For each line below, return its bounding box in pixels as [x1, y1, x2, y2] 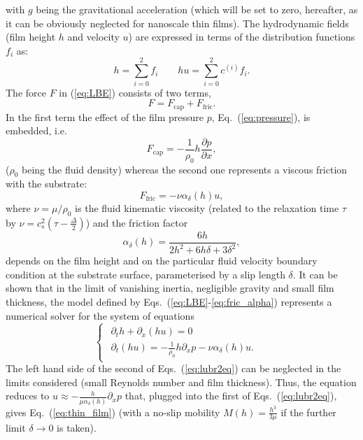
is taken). [57, 420, 97, 435]
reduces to [6, 388, 50, 403]
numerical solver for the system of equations [6, 308, 194, 322]
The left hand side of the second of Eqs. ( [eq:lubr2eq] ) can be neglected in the [6, 361, 341, 376]
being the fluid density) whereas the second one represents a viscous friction [22, 162, 348, 176]
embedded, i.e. [6, 123, 67, 138]
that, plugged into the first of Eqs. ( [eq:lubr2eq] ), [124, 388, 337, 403]
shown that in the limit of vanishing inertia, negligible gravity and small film [6, 281, 334, 295]
